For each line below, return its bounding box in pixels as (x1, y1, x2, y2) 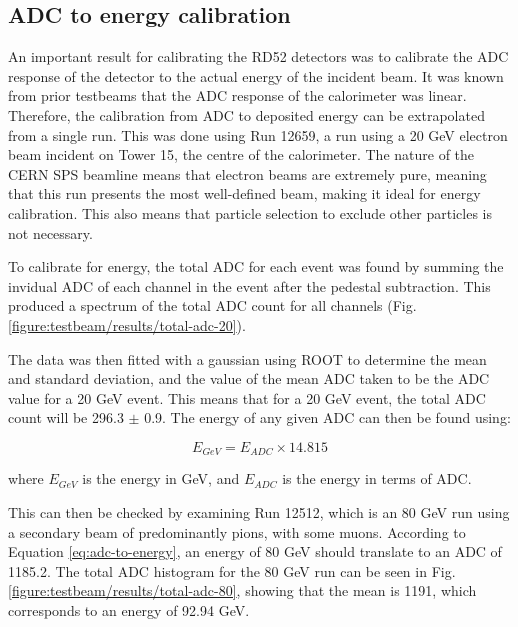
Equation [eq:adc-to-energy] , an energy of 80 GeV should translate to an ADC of (8, 541, 502, 562)
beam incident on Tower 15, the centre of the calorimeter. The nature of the (8, 144, 475, 165)
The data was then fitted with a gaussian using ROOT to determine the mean (8, 348, 487, 369)
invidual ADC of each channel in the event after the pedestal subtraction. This (8, 275, 491, 296)
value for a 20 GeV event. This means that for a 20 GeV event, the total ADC (8, 387, 486, 408)
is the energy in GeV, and (82, 468, 240, 489)
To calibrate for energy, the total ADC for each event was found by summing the (8, 256, 504, 277)
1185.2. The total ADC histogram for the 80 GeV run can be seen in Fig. (8, 560, 456, 581)
